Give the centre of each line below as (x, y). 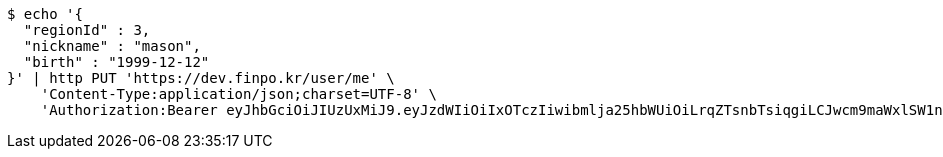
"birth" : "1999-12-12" (116, 62)
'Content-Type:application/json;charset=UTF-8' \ (238, 94)
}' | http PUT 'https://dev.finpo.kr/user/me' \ (201, 78)
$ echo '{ (45, 14)
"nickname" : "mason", (112, 46)
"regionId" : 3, (87, 30)
